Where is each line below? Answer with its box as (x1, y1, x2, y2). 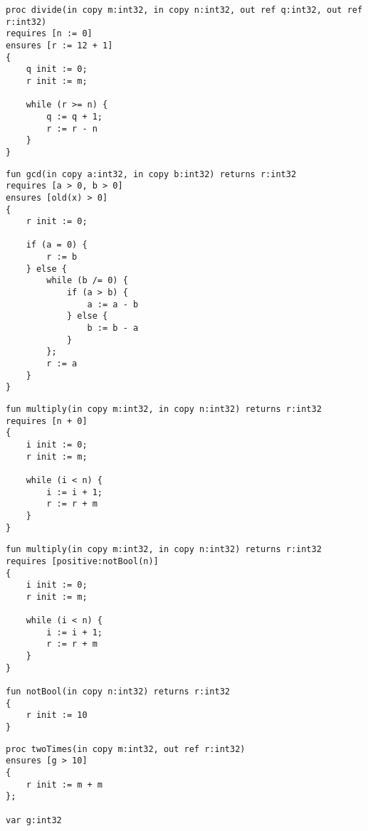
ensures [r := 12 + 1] (6, 40, 113, 51)
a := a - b (87, 299, 139, 309)
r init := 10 (26, 710, 88, 721)
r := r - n (46, 123, 98, 134)
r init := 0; (26, 216, 88, 227)
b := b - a (87, 323, 139, 334)
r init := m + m (26, 779, 103, 790)
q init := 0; (26, 64, 88, 75)
